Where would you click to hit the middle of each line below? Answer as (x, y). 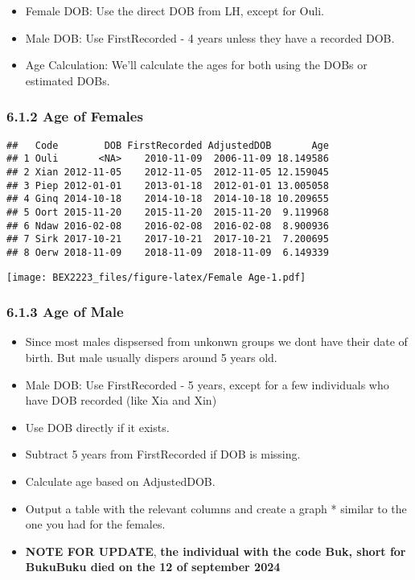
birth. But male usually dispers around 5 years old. (151, 357)
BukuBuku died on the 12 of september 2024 (153, 567)
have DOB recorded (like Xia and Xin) (121, 400)
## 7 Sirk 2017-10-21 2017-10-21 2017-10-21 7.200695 (168, 239)
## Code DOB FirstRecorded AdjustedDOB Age (168, 145)
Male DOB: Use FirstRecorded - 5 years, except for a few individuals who (207, 384)
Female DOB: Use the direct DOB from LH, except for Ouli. (175, 10)
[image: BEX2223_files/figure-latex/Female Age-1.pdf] (156, 277)
